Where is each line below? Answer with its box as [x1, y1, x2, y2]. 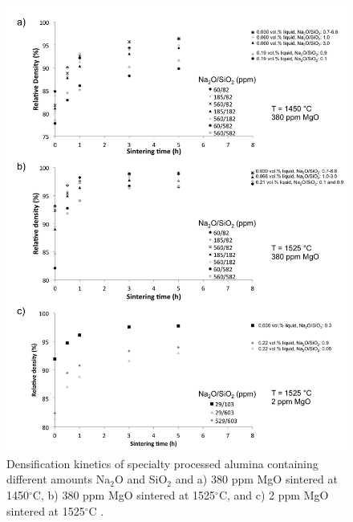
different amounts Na [6, 471, 111, 487]
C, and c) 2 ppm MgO [218, 486, 329, 503]
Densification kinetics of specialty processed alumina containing [6, 455, 319, 471]
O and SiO [114, 471, 168, 487]
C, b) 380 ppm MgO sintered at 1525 [32, 486, 216, 503]
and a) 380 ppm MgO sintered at [175, 471, 338, 487]
